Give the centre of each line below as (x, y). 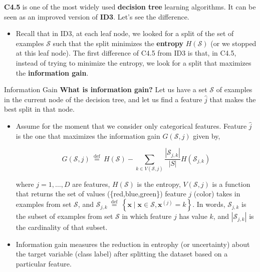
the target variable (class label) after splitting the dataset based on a (122, 254)
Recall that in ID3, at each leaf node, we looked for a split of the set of (125, 33)
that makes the (233, 99)
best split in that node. (39, 109)
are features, (91, 184)
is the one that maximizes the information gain (88, 135)
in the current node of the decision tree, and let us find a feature (103, 99)
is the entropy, (159, 184)
